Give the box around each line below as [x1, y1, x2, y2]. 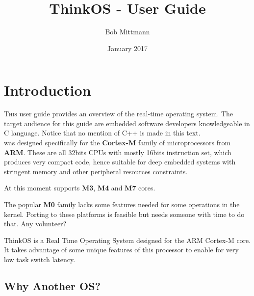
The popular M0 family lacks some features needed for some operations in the [4, 199, 240, 209]
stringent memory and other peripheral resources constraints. [4, 166, 188, 176]
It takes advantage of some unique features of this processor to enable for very [4, 244, 239, 255]
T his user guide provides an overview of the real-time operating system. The [4, 108, 233, 119]
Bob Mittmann [105, 27, 150, 37]
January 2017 [107, 43, 148, 53]
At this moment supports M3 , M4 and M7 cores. [4, 183, 155, 193]
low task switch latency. [4, 254, 76, 264]
